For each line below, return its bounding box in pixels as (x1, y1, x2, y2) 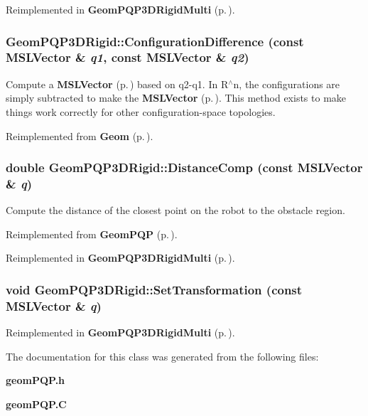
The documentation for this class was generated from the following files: (6, 348, 319, 363)
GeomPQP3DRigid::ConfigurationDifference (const (6, 32, 304, 50)
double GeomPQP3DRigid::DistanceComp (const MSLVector (6, 159, 363, 176)
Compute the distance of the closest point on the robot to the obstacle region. (6, 203, 345, 218)
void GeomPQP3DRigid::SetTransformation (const (6, 280, 303, 298)
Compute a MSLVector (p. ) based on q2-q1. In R (6, 76, 229, 91)
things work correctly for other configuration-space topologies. (6, 104, 276, 119)
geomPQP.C (6, 396, 67, 411)
